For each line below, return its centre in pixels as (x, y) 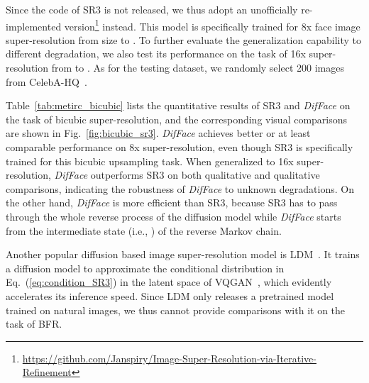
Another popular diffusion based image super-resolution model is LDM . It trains (183, 254)
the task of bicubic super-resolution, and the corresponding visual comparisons (177, 119)
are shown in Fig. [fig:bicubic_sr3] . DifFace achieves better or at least (158, 133)
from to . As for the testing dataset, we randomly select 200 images (198, 68)
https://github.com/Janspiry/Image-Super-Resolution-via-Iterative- (169, 358)
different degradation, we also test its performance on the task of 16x (156, 54)
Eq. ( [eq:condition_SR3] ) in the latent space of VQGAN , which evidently (169, 282)
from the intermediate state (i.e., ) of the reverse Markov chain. (144, 230)
